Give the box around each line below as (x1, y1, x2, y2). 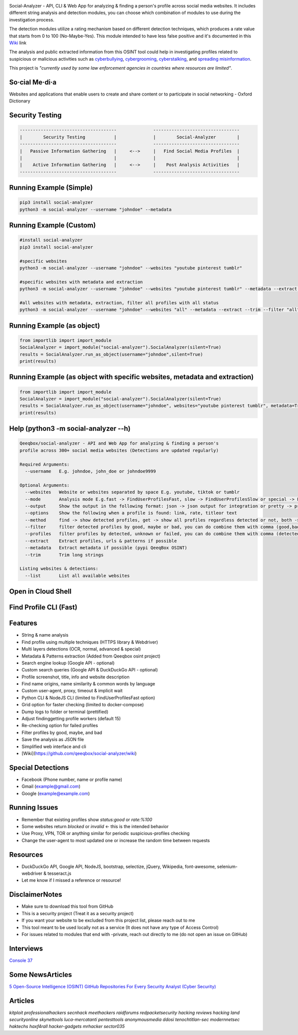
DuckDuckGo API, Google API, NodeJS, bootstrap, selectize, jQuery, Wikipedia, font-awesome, (21, 863, 216, 869)
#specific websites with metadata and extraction (19, 279, 143, 284)
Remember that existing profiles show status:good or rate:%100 (21, 816, 152, 823)
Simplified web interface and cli (21, 744, 86, 750)
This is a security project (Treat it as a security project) (21, 910, 134, 916)
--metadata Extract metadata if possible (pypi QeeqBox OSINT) (25, 545, 188, 551)
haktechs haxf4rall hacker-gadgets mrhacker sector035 (9, 1024, 125, 1030)
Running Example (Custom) (9, 221, 96, 230)
